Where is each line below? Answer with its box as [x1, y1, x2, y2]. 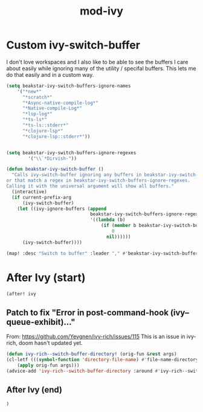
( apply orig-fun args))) [17, 362, 80, 368]
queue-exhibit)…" [6, 316, 76, 327]
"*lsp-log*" [22, 111, 53, 117]
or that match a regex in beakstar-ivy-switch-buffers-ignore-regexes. [6, 177, 190, 184]
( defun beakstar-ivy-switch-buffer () [6, 166, 104, 172]
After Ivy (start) [6, 270, 86, 284]
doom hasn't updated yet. [19, 339, 83, 347]
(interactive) [11, 189, 47, 195]
